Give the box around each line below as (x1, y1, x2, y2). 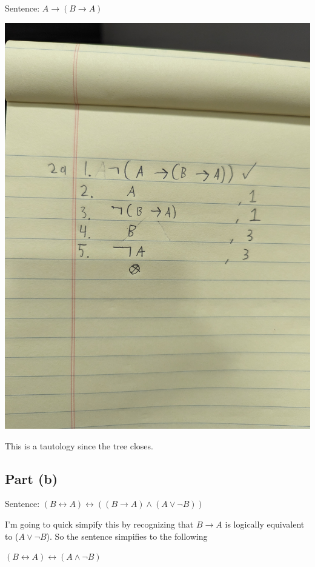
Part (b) (5, 469, 58, 488)
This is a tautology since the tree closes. (5, 439, 153, 452)
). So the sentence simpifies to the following (46, 529, 208, 542)
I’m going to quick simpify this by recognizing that (5, 517, 194, 530)
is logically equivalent (225, 517, 305, 530)
